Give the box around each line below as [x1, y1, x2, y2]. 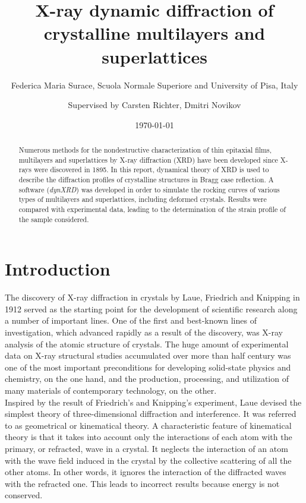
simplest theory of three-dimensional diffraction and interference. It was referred [5, 407, 296, 420]
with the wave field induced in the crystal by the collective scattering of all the [5, 454, 292, 466]
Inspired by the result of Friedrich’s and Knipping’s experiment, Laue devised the [5, 396, 302, 408]
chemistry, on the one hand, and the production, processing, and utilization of [5, 372, 289, 385]
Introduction [5, 257, 111, 281]
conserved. [5, 489, 43, 501]
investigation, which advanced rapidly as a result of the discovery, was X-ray [5, 326, 283, 339]
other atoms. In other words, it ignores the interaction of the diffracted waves [5, 466, 286, 478]
